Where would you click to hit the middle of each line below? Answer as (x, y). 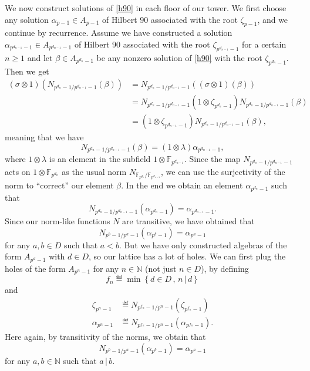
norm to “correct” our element (59, 185)
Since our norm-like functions (58, 221)
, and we (273, 19)
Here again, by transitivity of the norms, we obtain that (105, 336)
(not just (161, 268)
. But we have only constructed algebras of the (203, 244)
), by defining (225, 268)
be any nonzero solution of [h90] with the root (179, 57)
